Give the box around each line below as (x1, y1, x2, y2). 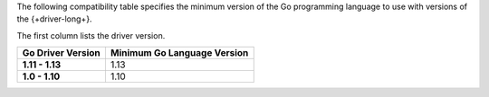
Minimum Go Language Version (110, 47, 249, 59)
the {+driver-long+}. (16, 13, 92, 24)
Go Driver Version (22, 47, 101, 59)
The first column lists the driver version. (16, 30, 166, 40)
